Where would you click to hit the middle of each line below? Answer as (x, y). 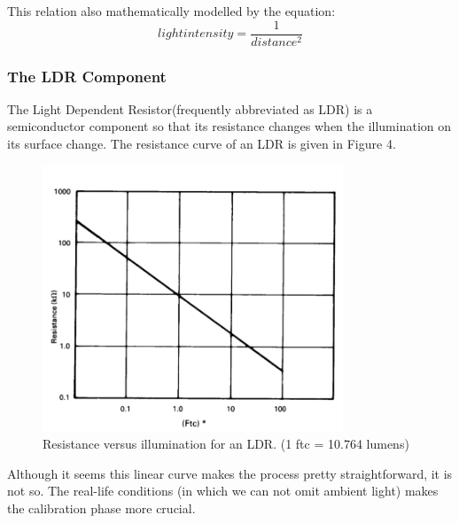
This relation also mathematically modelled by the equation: (171, 11)
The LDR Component (87, 76)
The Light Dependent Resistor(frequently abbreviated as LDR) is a (190, 108)
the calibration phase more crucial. (101, 508)
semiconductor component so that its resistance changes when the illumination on (229, 126)
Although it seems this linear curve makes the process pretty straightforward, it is (230, 473)
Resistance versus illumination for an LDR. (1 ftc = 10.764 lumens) (226, 444)
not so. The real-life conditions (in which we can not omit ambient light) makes (223, 491)
